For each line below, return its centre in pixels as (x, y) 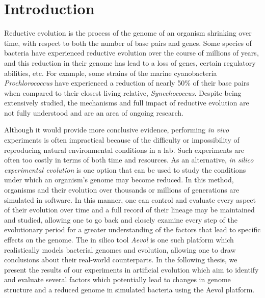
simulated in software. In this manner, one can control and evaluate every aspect (130, 199)
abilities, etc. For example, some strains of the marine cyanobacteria (111, 73)
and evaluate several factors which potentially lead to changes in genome (117, 279)
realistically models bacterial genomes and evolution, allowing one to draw (120, 249)
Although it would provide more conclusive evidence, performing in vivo (117, 130)
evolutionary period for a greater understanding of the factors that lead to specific (132, 229)
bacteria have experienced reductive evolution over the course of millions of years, (131, 53)
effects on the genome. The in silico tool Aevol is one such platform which (119, 239)
